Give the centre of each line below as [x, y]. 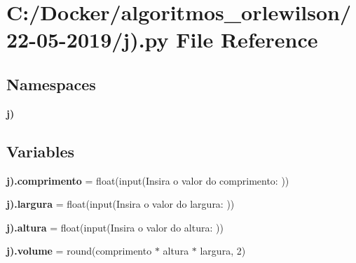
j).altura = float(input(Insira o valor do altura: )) [115, 227]
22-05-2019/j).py [88, 40]
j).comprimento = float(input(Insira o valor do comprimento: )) [148, 180]
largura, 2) [223, 251]
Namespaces [51, 84]
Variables [41, 151]
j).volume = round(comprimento [79, 251]
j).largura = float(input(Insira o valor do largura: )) [121, 204]
